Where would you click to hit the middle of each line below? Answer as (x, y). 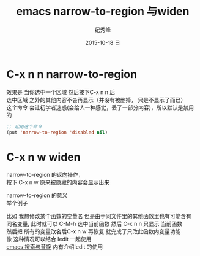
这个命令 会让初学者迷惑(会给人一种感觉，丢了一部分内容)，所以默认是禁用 (100, 107)
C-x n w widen (43, 157)
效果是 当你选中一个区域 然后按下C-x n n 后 (61, 92)
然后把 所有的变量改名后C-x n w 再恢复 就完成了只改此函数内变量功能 (94, 231)
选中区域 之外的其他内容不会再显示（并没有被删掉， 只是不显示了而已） (96, 99)
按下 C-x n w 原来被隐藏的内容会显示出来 (58, 182)
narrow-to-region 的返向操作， (45, 175)
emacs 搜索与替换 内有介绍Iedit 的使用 (54, 247)
